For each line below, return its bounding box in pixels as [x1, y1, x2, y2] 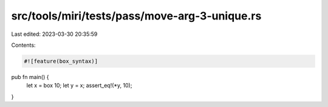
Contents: [11, 41, 36, 49]
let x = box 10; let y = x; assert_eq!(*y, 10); [26, 82, 132, 89]
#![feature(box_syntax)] [24, 58, 98, 64]
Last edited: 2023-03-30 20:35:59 [11, 30, 98, 38]
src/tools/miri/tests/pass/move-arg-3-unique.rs [11, 9, 262, 22]
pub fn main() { [11, 73, 49, 80]
